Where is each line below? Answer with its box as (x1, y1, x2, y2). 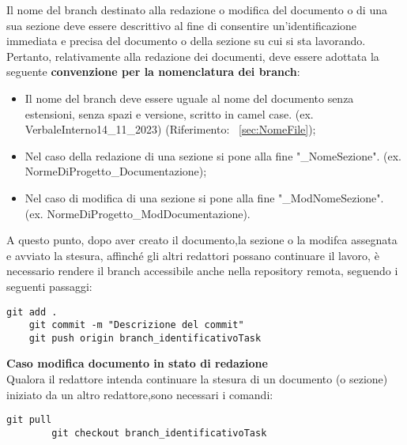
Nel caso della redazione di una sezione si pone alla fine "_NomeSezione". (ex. (24, 147, 401, 164)
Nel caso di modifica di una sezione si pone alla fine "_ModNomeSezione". (24, 189, 384, 206)
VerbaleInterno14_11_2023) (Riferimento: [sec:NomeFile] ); (24, 121, 316, 138)
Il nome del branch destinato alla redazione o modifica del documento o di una (6, 2, 387, 17)
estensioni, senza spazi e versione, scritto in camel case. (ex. (24, 105, 314, 122)
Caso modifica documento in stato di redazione (6, 355, 268, 371)
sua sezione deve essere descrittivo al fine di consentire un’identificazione (6, 17, 357, 33)
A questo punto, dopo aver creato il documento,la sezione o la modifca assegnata (6, 232, 398, 248)
